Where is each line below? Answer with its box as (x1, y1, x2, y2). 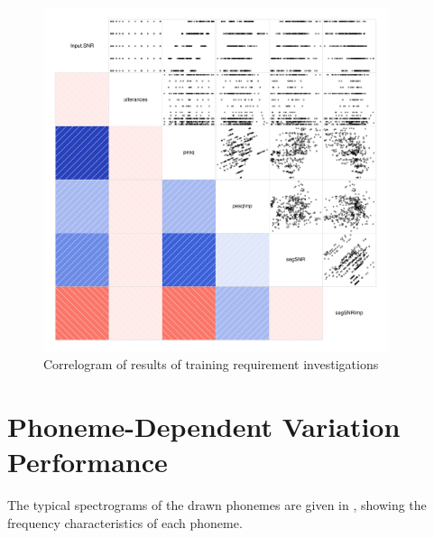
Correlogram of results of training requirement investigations (43, 355, 379, 374)
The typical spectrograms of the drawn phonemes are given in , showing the (7, 496, 427, 515)
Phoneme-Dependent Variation (7, 407, 401, 444)
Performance (7, 443, 168, 480)
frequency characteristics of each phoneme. (7, 513, 243, 532)
